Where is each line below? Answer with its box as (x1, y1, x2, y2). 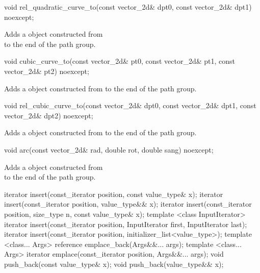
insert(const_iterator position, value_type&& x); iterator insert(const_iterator (4, 198, 252, 209)
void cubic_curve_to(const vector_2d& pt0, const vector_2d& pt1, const (4, 56, 236, 66)
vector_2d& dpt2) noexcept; (4, 110, 93, 120)
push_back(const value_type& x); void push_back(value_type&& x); (4, 258, 224, 269)
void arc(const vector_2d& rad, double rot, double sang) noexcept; (4, 144, 214, 155)
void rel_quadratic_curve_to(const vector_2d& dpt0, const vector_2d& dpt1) (4, 2, 252, 12)
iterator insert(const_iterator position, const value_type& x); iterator (4, 188, 223, 199)
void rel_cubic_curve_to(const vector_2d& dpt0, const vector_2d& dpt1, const (4, 100, 256, 111)
